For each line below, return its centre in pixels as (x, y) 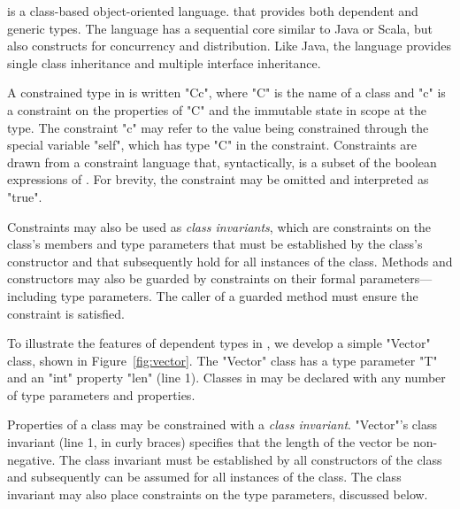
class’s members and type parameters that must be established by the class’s (215, 244)
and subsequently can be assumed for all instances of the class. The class (204, 477)
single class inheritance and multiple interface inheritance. (164, 62)
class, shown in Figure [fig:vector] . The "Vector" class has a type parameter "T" (222, 360)
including (32, 295)
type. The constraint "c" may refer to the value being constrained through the (218, 127)
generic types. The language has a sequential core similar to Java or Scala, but (220, 28)
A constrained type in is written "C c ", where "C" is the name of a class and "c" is (226, 93)
